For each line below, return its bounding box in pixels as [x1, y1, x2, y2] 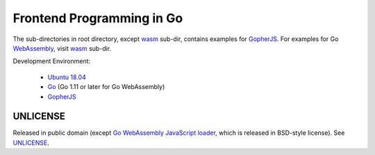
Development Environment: [12, 57, 91, 65]
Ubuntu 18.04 [47, 73, 86, 81]
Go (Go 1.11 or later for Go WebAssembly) [47, 83, 165, 91]
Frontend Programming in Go [12, 10, 183, 26]
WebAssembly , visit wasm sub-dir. [12, 44, 112, 52]
